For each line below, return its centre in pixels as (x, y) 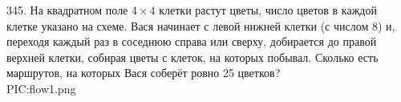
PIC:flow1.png (41, 88)
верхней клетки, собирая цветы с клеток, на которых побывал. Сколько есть (192, 57)
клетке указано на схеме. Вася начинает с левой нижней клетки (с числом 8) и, (201, 25)
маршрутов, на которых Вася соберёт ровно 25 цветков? (144, 73)
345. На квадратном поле (67, 10)
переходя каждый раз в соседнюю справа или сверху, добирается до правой (192, 41)
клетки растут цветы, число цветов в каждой (268, 10)
